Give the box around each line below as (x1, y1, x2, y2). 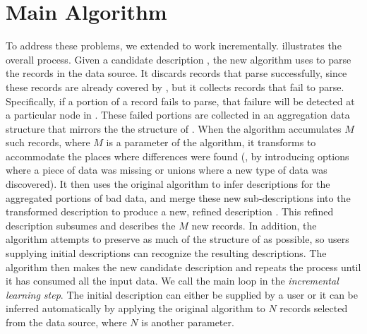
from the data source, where (6, 315, 127, 329)
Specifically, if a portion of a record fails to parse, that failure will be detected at (6, 93, 355, 108)
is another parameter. (141, 315, 234, 329)
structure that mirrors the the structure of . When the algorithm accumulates (6, 121, 342, 136)
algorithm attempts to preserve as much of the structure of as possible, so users (6, 232, 349, 246)
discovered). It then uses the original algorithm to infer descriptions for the (6, 177, 330, 191)
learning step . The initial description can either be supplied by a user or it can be (6, 287, 359, 302)
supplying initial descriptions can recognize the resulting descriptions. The (6, 246, 327, 261)
